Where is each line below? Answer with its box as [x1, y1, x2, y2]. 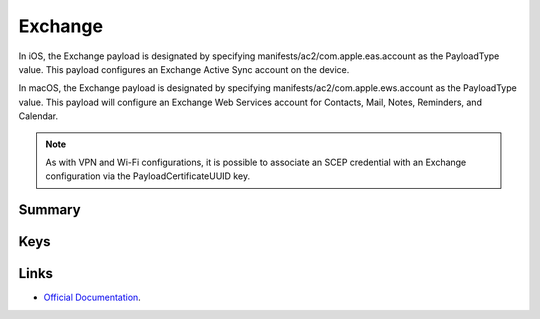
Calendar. [18, 110, 59, 122]
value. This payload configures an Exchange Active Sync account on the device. [18, 63, 350, 75]
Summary [18, 201, 81, 219]
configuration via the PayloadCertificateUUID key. [45, 170, 250, 182]
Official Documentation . [43, 291, 142, 304]
